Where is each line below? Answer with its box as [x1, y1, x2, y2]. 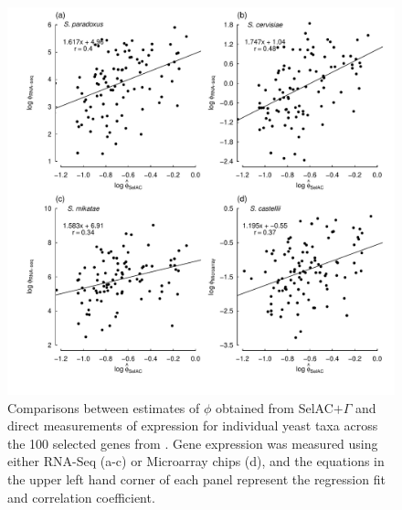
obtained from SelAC [216, 398, 333, 417]
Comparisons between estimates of [7, 398, 200, 417]
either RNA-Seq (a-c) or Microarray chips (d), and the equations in [7, 452, 385, 471]
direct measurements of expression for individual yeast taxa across [7, 416, 378, 435]
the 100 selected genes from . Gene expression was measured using [7, 433, 378, 452]
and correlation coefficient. [7, 487, 155, 506]
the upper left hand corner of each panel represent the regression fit [7, 469, 386, 488]
